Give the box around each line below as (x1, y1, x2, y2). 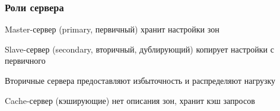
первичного (5, 54, 46, 67)
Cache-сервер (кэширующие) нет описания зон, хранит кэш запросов (5, 94, 255, 106)
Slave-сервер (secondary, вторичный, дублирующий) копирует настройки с (5, 43, 274, 55)
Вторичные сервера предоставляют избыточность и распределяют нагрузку (5, 74, 276, 86)
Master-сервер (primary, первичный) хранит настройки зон (5, 23, 219, 35)
